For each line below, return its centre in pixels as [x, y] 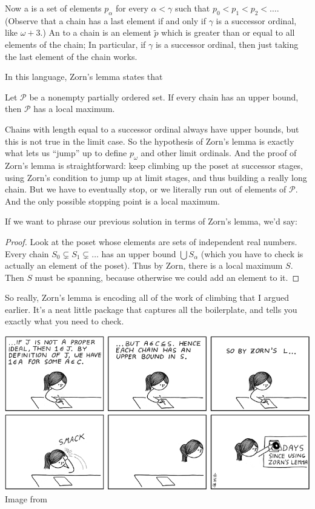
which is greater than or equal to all [228, 32]
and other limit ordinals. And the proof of [219, 153]
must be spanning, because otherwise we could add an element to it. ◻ [167, 277]
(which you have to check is [252, 253]
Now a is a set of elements [53, 8]
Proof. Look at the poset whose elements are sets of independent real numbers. [151, 241]
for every [132, 8]
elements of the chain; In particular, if [75, 44]
